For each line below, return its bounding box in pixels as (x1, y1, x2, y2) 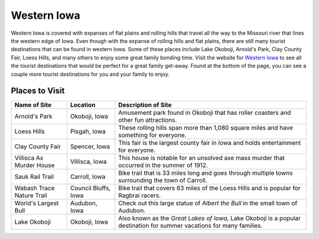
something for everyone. (118, 131, 187, 140)
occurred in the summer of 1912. (118, 161, 208, 170)
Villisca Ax (14, 154, 44, 162)
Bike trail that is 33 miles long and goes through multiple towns (118, 169, 293, 177)
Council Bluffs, (70, 184, 111, 192)
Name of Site (14, 101, 52, 109)
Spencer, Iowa (70, 142, 110, 151)
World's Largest (14, 199, 59, 207)
